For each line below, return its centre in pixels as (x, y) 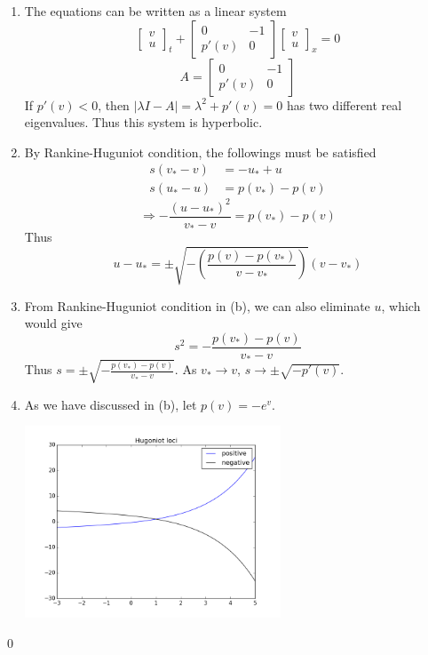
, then (114, 104)
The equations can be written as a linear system (155, 11)
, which (401, 305)
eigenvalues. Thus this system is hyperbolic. (143, 122)
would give (53, 323)
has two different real (344, 104)
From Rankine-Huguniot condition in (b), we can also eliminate (197, 305)
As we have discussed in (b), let (111, 404)
